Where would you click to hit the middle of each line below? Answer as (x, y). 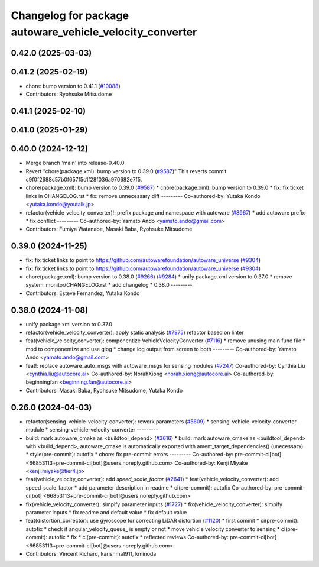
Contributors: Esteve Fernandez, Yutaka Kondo (83, 293)
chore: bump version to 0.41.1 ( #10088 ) (73, 86)
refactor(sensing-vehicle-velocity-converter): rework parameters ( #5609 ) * (118, 421)
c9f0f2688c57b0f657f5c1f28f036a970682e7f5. (84, 179)
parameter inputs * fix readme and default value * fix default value (106, 513)
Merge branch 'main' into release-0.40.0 (75, 163)
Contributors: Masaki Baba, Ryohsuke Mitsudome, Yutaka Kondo (104, 390)
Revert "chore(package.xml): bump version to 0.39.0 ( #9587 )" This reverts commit (126, 171)
